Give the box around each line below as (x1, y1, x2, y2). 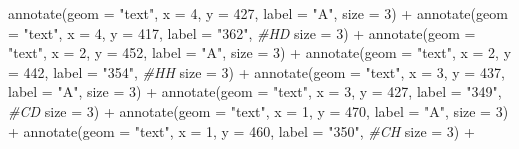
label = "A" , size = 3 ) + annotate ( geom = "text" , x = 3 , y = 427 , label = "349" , (8, 81, 502, 102)
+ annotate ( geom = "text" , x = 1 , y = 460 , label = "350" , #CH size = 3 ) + (8, 120, 475, 141)
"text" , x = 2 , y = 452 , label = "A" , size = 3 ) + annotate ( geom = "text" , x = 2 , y (8, 42, 512, 63)
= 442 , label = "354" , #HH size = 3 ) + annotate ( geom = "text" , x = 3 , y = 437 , (8, 61, 505, 82)
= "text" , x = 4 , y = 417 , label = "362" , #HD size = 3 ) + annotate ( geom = (8, 22, 476, 43)
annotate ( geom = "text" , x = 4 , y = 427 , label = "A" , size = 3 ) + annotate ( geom (8, 3, 508, 23)
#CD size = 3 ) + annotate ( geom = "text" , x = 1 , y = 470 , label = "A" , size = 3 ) (8, 100, 509, 121)
